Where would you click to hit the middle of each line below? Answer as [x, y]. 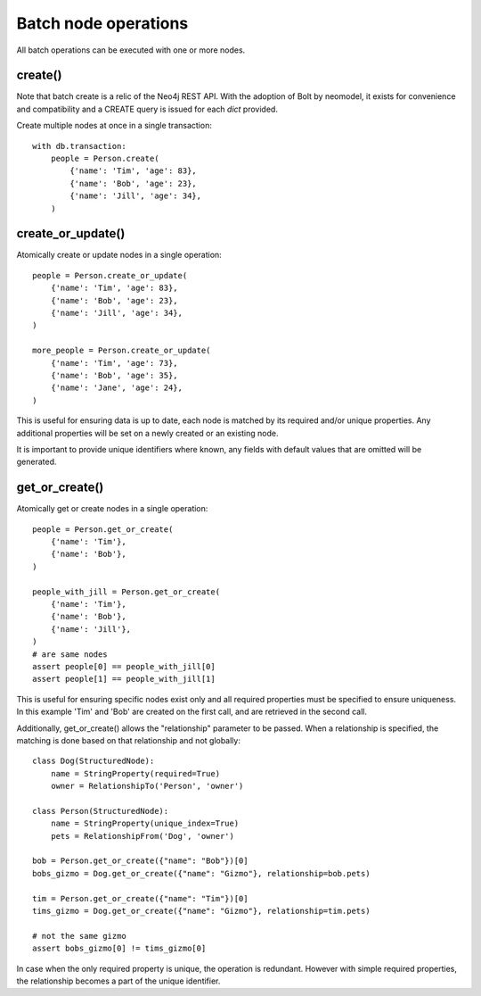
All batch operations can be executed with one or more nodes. [131, 50]
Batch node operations [102, 23]
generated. [37, 462]
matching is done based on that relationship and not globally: [128, 740]
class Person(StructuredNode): [101, 811]
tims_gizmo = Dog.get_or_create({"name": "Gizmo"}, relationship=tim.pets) [201, 911]
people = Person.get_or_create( [103, 529]
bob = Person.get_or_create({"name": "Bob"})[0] [140, 861]
